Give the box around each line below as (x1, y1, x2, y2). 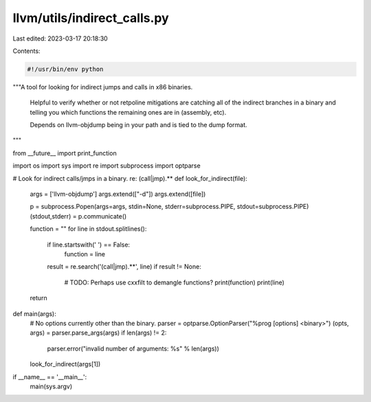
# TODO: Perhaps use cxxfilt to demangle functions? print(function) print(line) (64, 278, 285, 287)
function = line (64, 249, 106, 258)
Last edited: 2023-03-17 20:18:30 (12, 34, 108, 43)
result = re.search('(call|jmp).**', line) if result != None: (47, 263, 202, 271)
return (30, 294, 47, 302)
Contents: (12, 47, 41, 55)
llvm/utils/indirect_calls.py (12, 10, 170, 25)
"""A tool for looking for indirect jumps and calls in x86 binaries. (12, 82, 193, 91)
